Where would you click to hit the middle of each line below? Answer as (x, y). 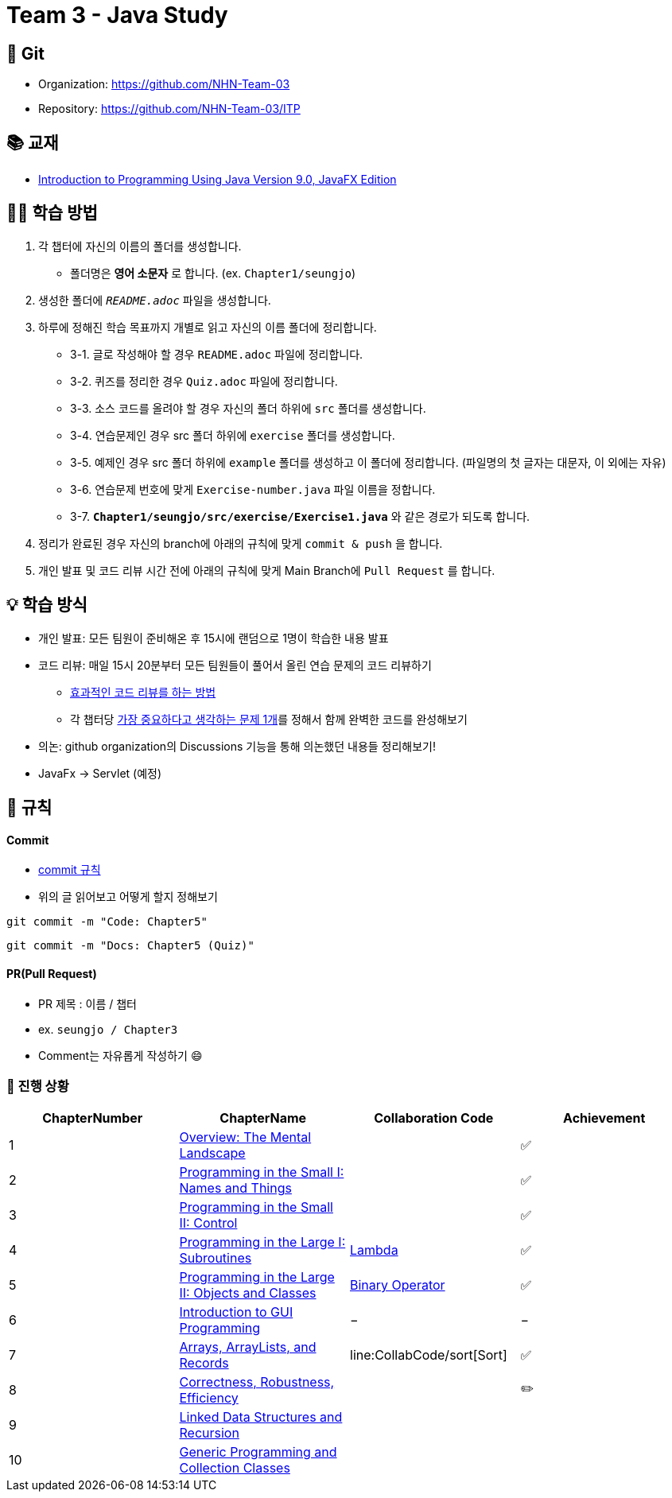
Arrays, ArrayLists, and (248, 1347)
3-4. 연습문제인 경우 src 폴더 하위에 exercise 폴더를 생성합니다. (233, 435)
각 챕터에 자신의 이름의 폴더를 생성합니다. (140, 246)
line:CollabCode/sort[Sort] (429, 1355)
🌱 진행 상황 (38, 1086)
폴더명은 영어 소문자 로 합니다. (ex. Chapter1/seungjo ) (213, 273)
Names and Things (235, 1188)
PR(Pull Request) (52, 973)
